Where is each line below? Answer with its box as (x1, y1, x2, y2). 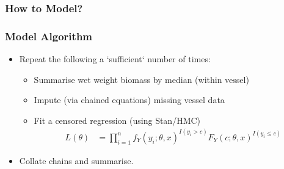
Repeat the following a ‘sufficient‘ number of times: (19, 52, 211, 65)
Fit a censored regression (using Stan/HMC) (34, 113, 201, 126)
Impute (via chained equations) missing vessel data (34, 93, 225, 106)
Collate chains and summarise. (19, 154, 134, 167)
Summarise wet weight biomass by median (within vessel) (34, 73, 249, 85)
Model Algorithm (5, 28, 93, 43)
